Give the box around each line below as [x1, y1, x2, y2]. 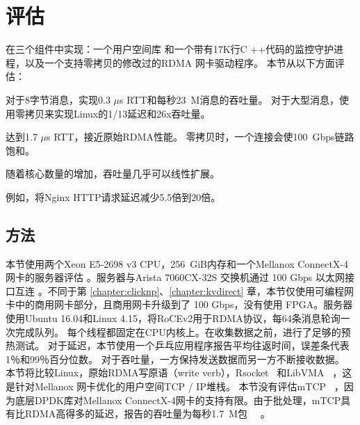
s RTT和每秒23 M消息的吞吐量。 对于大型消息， [120, 92, 340, 106]
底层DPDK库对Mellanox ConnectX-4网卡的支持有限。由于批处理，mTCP [15, 392, 341, 407]
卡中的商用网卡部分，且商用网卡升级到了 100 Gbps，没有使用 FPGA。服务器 [6, 297, 353, 312]
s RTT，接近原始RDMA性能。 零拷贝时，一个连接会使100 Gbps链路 [47, 129, 354, 144]
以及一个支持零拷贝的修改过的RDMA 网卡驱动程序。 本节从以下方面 [24, 55, 335, 70]
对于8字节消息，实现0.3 [6, 92, 111, 106]
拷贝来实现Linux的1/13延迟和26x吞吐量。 [24, 106, 211, 120]
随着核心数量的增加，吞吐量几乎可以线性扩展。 [6, 166, 220, 181]
